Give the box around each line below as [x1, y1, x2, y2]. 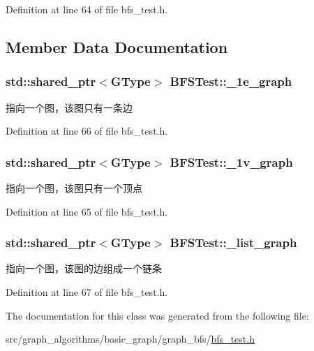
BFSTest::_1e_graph [170, 73, 292, 90]
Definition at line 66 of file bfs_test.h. [6, 124, 168, 138]
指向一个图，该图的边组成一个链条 [6, 261, 162, 276]
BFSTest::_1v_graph [170, 153, 293, 170]
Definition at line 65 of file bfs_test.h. [6, 204, 168, 218]
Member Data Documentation [6, 36, 228, 57]
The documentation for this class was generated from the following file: [6, 308, 309, 322]
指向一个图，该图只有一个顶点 [6, 181, 142, 195]
